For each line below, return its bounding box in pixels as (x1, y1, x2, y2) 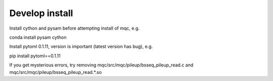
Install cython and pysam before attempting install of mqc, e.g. (9, 25, 140, 31)
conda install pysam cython (9, 34, 67, 40)
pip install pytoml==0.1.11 (9, 53, 61, 59)
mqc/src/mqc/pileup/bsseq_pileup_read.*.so (9, 69, 102, 75)
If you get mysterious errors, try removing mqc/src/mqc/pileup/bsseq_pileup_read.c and (9, 62, 194, 68)
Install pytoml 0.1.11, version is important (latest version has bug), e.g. (9, 43, 153, 50)
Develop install (9, 8, 73, 19)
